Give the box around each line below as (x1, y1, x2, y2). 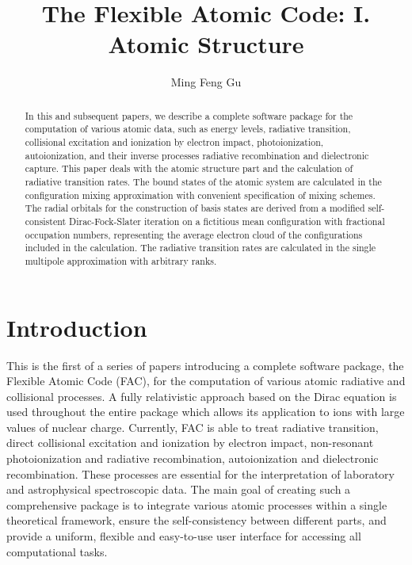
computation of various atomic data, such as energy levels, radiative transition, (25, 122, 351, 136)
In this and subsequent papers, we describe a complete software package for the (25, 109, 353, 122)
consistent (25, 214, 67, 227)
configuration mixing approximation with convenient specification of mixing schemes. (25, 188, 376, 201)
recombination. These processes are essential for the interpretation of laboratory (6, 465, 395, 482)
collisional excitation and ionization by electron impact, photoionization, (25, 136, 324, 149)
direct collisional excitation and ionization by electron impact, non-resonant (6, 434, 374, 451)
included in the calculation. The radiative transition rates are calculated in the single (25, 241, 376, 254)
